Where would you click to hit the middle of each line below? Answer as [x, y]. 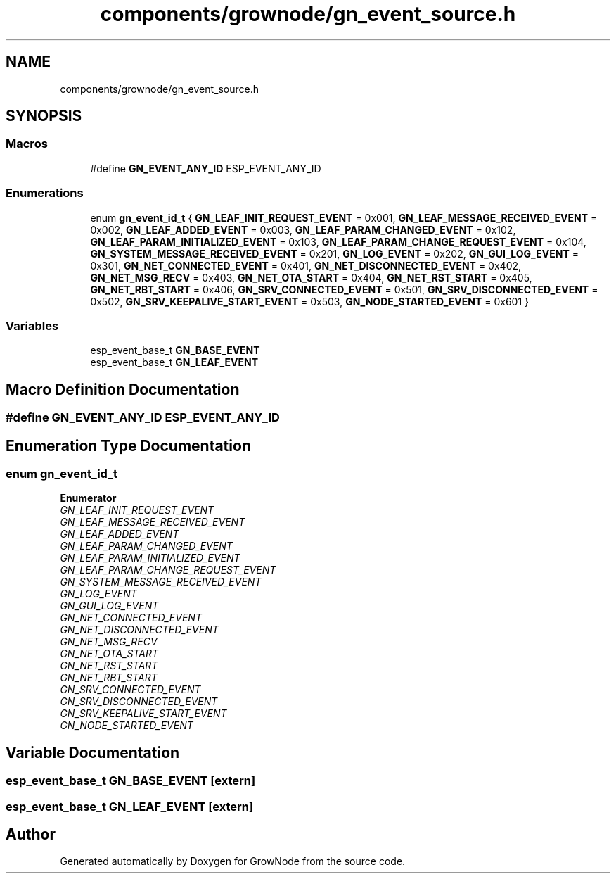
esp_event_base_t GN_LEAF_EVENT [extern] [130, 806]
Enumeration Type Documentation [128, 445]
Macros [27, 144]
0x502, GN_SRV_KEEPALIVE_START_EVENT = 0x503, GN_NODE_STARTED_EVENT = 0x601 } [309, 301]
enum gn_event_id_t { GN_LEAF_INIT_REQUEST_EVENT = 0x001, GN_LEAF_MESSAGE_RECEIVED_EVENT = [344, 217]
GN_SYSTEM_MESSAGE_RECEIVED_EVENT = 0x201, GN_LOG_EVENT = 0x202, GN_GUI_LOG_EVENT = [334, 253]
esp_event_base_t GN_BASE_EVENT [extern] [131, 781]
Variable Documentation [93, 752]
